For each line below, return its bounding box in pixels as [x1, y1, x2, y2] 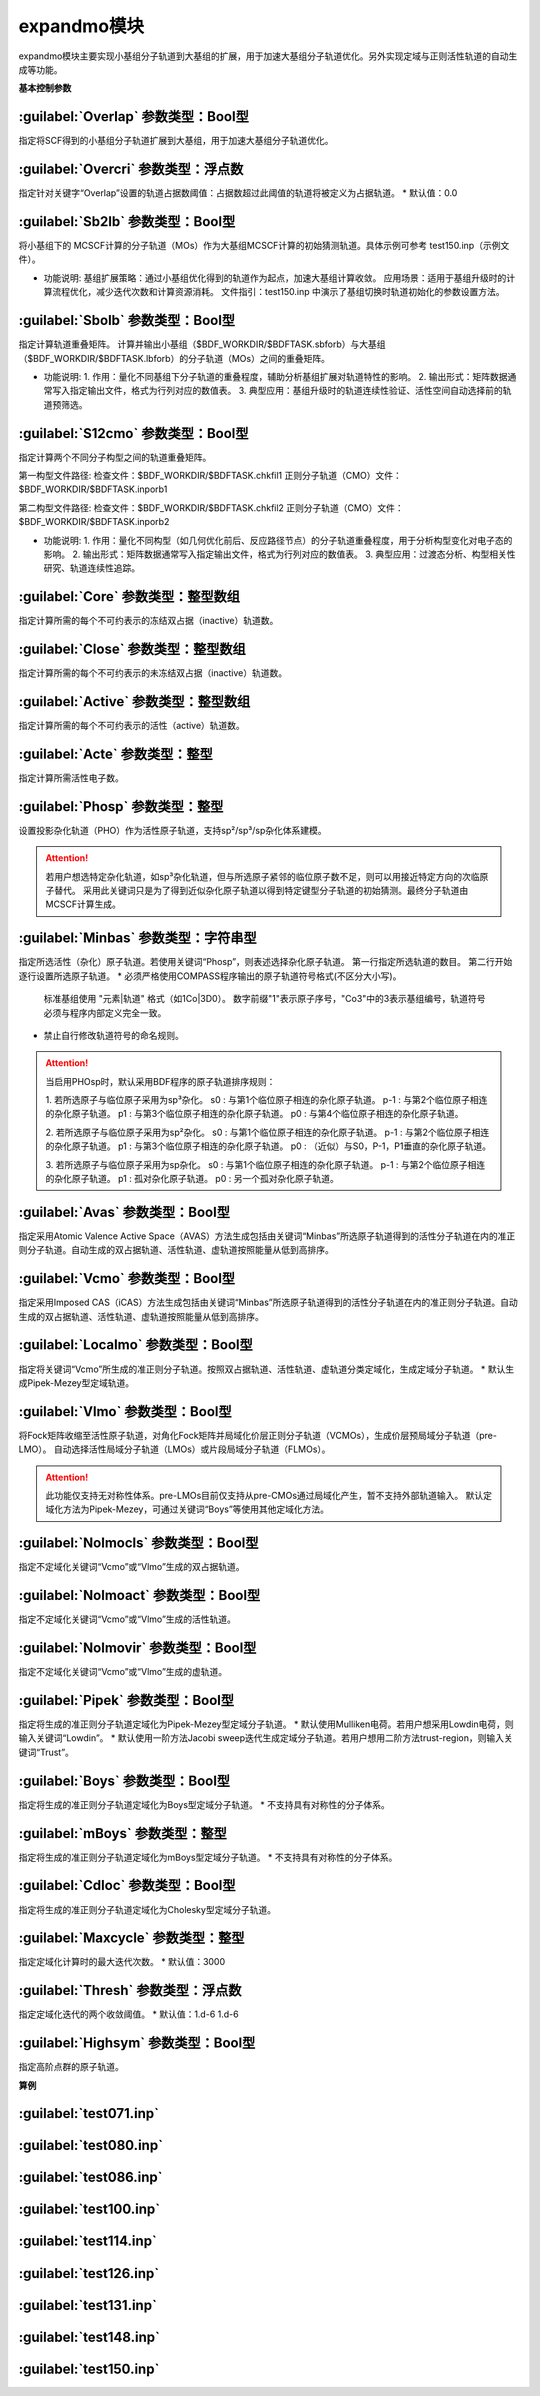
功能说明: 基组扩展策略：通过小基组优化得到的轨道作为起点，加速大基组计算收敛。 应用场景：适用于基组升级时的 [43, 271, 507, 284]
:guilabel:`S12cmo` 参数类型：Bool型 [18, 425, 249, 442]
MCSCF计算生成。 [45, 898, 122, 910]
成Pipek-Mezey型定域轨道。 [18, 1376, 135, 1389]
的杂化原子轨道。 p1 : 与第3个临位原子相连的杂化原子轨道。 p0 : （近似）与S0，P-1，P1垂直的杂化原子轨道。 [45, 1140, 492, 1152]
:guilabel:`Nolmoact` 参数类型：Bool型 [18, 1587, 261, 1604]
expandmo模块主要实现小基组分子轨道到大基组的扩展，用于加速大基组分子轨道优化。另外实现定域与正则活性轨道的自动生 [18, 50, 518, 62]
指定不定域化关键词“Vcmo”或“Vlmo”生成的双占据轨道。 [18, 1561, 245, 1573]
